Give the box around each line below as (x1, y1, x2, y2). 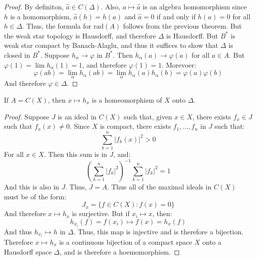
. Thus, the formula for (22, 21, 92, 31)
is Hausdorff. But (166, 30, 219, 40)
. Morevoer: (161, 59, 196, 70)
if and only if (156, 11, 196, 21)
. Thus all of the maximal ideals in (107, 181, 212, 191)
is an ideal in (57, 111, 97, 121)
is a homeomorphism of (92, 94, 162, 105)
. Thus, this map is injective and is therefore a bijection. (73, 226, 244, 236)
